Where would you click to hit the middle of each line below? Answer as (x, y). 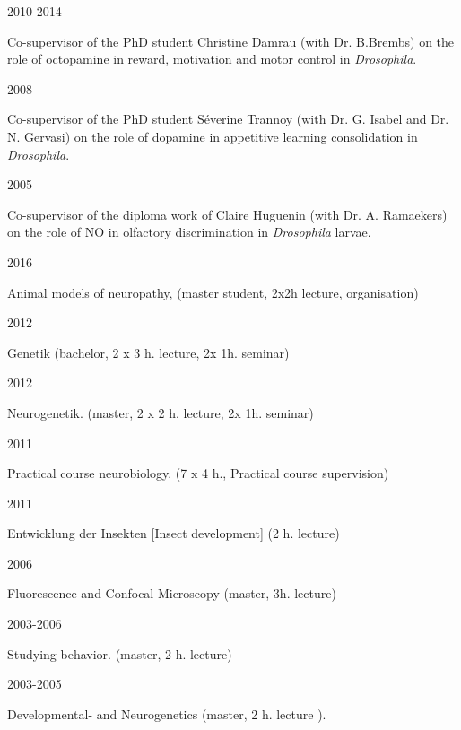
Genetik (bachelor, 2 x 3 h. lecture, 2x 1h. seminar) (148, 352)
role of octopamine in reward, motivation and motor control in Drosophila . (212, 59)
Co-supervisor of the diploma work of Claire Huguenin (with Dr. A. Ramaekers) (227, 214)
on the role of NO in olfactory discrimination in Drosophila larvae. (189, 232)
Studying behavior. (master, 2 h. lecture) (120, 653)
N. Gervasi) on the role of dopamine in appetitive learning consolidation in (213, 136)
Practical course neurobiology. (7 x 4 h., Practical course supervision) (198, 473)
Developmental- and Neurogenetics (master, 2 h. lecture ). (167, 713)
